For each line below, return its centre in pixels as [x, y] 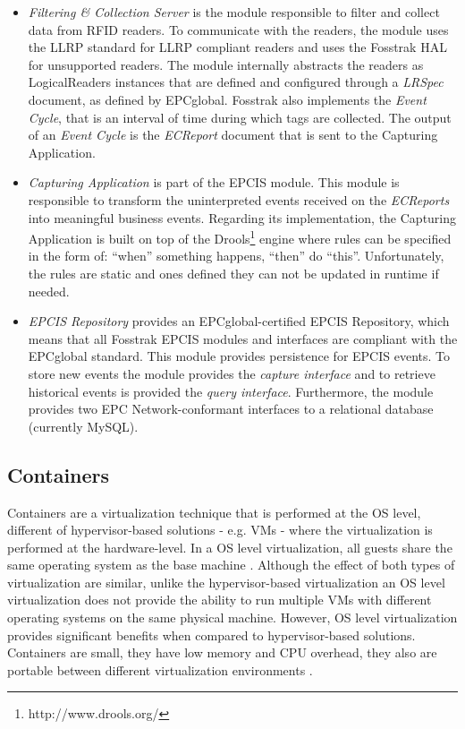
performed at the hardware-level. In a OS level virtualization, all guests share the [230, 547]
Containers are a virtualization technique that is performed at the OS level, [214, 512]
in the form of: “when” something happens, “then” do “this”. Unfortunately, [236, 256]
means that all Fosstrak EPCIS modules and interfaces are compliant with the [243, 338]
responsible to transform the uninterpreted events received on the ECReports [239, 199]
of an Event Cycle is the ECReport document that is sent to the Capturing [233, 135]
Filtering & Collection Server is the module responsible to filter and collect [234, 12]
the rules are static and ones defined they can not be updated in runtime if [233, 273]
